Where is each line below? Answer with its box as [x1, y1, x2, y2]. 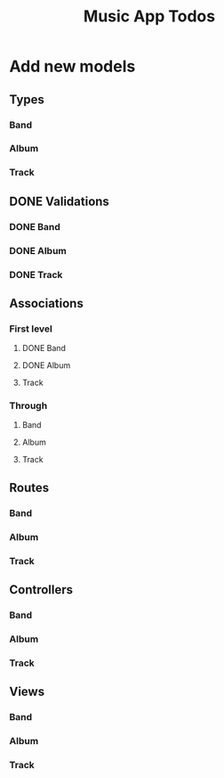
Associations [9, 296, 84, 311]
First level [9, 323, 53, 335]
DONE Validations [9, 193, 109, 209]
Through [9, 399, 48, 412]
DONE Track [9, 268, 63, 281]
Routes [9, 479, 50, 495]
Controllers [9, 582, 74, 598]
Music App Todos [83, 6, 216, 27]
